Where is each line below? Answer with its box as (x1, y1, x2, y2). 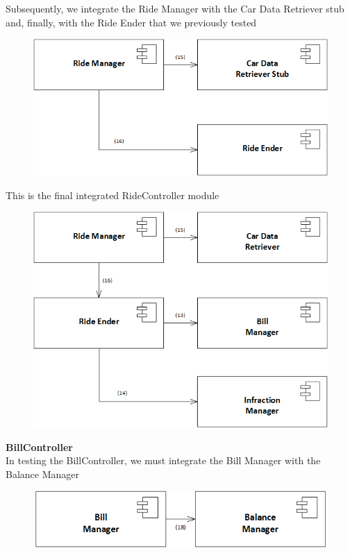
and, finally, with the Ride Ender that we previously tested (6, 15, 257, 29)
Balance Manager (6, 466, 80, 481)
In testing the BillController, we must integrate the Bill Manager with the (6, 453, 321, 468)
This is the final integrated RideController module (6, 187, 219, 202)
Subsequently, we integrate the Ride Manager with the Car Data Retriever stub (6, 1, 344, 15)
